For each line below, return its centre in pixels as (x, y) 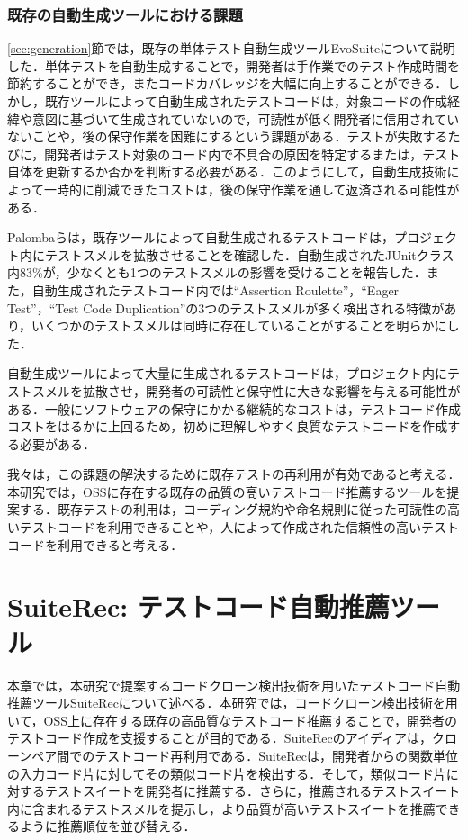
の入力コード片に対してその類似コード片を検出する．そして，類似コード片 (227, 773)
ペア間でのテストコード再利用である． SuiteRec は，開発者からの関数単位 (245, 755)
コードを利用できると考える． (95, 544)
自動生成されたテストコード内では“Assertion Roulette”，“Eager (216, 289)
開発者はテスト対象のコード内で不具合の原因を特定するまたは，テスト (252, 154)
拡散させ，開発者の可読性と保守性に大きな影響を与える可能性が (271, 390)
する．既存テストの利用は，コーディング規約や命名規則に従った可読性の (234, 509)
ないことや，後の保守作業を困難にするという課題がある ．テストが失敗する (228, 136)
